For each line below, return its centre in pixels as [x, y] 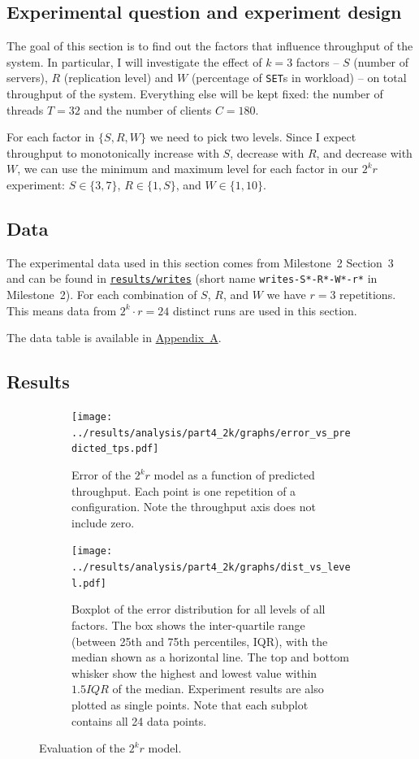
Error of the [102, 475]
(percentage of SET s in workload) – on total [299, 78]
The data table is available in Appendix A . [114, 338]
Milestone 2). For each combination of [102, 295]
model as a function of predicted [234, 475]
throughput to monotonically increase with [113, 152]
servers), [27, 78]
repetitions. [368, 295]
